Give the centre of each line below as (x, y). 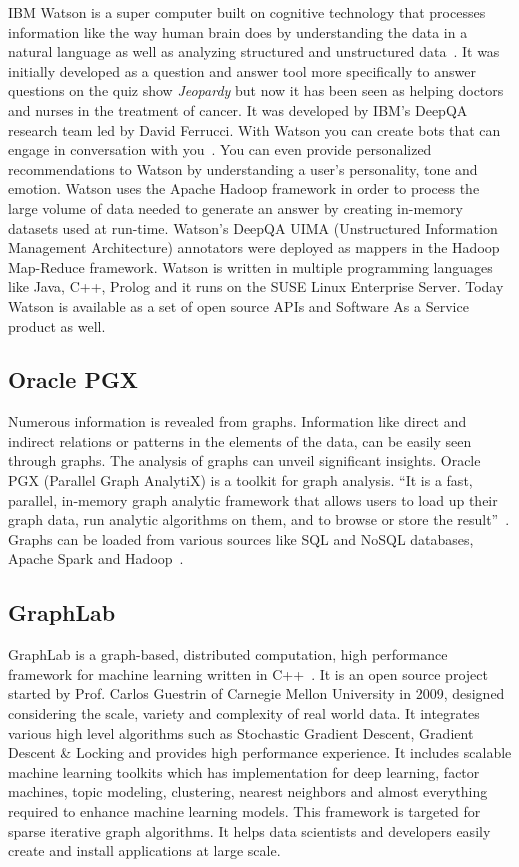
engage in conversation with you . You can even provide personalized (220, 149)
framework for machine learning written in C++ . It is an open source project (248, 673)
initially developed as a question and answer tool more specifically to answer (242, 70)
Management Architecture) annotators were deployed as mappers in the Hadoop (254, 247)
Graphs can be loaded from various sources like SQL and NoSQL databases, (241, 538)
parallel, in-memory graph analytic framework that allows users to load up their (253, 499)
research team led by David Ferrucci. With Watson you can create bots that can (254, 129)
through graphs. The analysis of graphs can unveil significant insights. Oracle (244, 460)
